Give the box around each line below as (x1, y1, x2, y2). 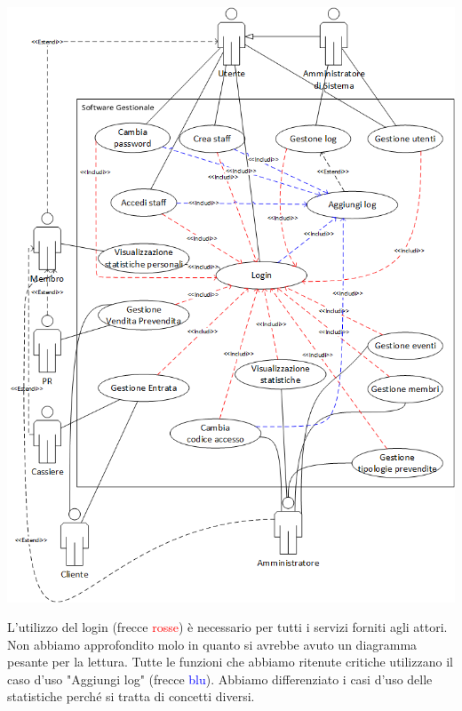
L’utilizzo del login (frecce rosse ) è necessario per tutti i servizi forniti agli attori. (7, 618, 448, 636)
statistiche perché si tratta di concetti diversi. (7, 687, 255, 706)
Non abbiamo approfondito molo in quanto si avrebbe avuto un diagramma (7, 635, 418, 653)
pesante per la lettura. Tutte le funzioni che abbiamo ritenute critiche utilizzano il (7, 652, 453, 671)
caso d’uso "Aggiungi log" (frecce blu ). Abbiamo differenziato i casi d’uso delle (7, 669, 433, 688)
